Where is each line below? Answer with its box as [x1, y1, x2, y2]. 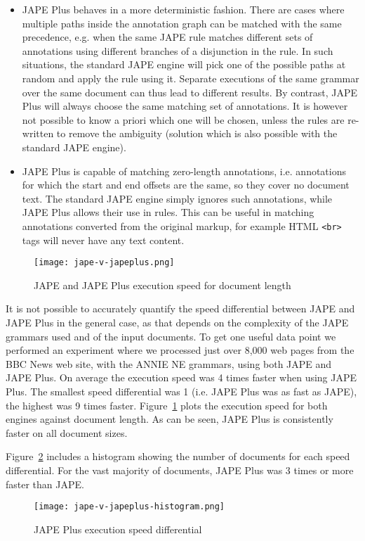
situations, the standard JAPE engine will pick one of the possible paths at [22, 57, 346, 72]
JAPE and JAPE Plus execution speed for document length [34, 277, 291, 292]
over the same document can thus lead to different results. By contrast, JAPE [22, 84, 358, 99]
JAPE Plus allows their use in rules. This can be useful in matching [22, 205, 314, 219]
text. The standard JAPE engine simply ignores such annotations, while [22, 191, 333, 205]
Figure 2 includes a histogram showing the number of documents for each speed [6, 449, 350, 464]
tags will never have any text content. [22, 232, 185, 247]
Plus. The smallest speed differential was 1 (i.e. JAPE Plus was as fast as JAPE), [6, 383, 357, 398]
